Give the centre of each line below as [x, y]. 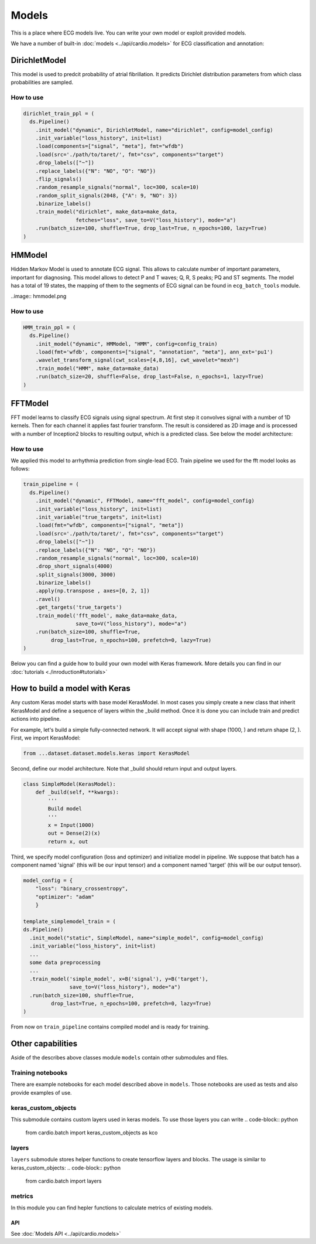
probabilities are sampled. [42, 83]
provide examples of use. [42, 1092]
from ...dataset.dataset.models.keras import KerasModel [107, 754]
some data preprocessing [65, 962]
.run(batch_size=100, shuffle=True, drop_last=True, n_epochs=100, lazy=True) [151, 228]
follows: [20, 469]
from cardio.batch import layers [63, 1181]
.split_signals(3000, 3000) [76, 575]
